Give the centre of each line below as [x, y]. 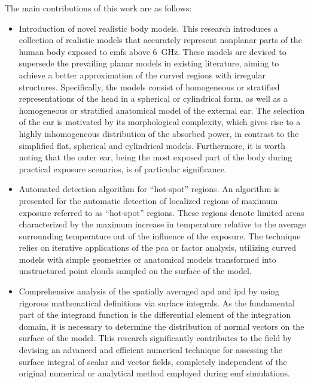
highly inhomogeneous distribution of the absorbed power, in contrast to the [159, 133]
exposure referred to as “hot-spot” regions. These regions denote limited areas [161, 212]
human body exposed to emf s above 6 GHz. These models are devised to [153, 51]
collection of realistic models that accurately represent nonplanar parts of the [160, 40]
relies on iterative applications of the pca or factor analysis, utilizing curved [158, 247]
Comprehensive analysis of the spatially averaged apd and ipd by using [149, 291]
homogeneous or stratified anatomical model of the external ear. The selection [162, 110]
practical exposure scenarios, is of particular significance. [123, 168]
